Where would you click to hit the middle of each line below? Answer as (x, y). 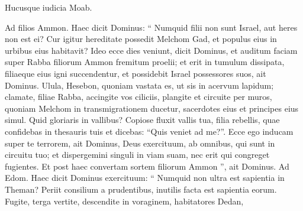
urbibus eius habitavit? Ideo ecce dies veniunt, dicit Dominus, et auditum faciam (151, 50)
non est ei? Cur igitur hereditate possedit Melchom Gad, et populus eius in (141, 39)
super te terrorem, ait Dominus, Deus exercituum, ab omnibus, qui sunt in (140, 143)
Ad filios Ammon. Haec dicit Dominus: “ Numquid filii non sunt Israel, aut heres (151, 27)
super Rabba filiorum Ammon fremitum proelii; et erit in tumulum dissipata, (145, 62)
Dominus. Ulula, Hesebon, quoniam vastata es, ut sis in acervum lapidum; (139, 85)
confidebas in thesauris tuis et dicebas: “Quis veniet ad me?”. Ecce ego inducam (149, 131)
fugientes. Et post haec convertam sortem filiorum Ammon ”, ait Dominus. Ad (147, 166)
